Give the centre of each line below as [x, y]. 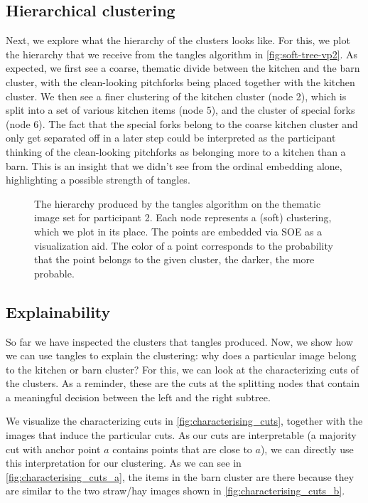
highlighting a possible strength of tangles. [98, 180]
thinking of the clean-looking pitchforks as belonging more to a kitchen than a [176, 151]
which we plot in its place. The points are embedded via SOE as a [178, 231]
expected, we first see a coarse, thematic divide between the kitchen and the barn [183, 68]
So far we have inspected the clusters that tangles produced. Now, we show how [179, 341]
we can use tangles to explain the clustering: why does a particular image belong [181, 355]
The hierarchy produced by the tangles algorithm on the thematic [178, 203]
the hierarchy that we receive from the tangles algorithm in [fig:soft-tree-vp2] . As [182, 54]
